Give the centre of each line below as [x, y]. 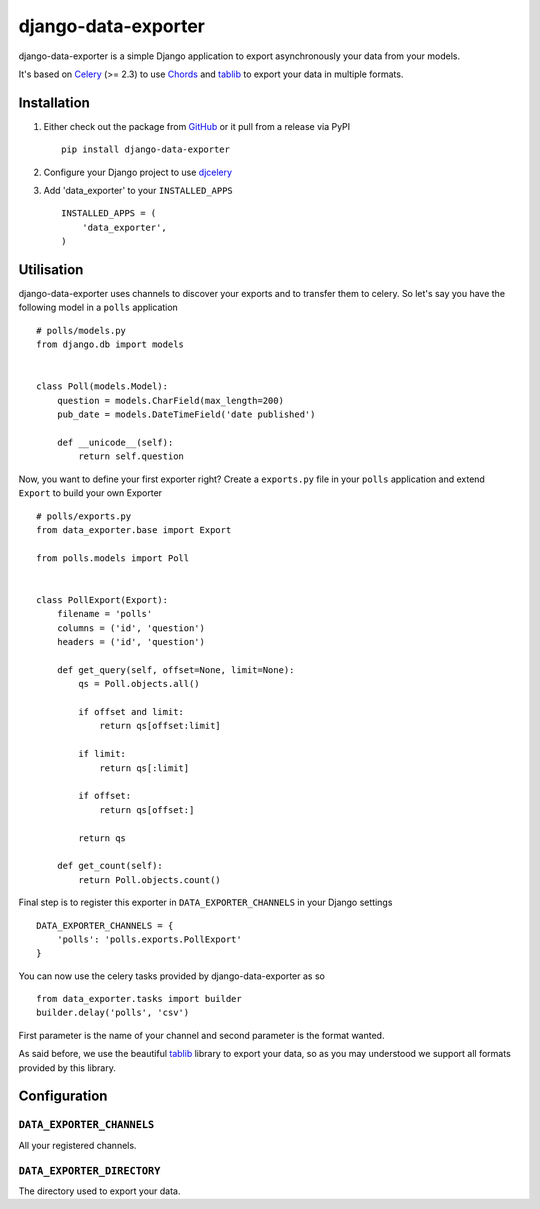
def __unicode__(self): [115, 442]
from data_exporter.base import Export [134, 529]
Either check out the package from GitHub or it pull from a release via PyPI [197, 126]
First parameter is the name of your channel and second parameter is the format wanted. [201, 1035]
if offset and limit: [131, 712]
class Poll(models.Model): [102, 386]
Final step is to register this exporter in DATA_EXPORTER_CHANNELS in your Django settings [205, 902]
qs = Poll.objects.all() [139, 684]
